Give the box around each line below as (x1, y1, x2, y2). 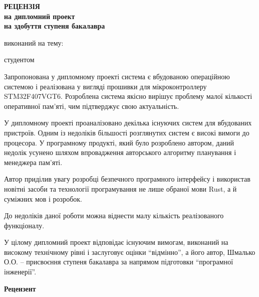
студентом (4, 54, 35, 65)
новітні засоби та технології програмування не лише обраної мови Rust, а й (4, 183, 237, 194)
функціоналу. (4, 220, 45, 230)
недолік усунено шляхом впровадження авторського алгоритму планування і (4, 147, 236, 158)
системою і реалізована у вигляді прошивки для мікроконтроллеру (4, 81, 207, 91)
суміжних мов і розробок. (4, 193, 82, 204)
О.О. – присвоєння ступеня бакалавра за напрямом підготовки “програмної (4, 256, 233, 267)
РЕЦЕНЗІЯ (4, 1, 40, 11)
